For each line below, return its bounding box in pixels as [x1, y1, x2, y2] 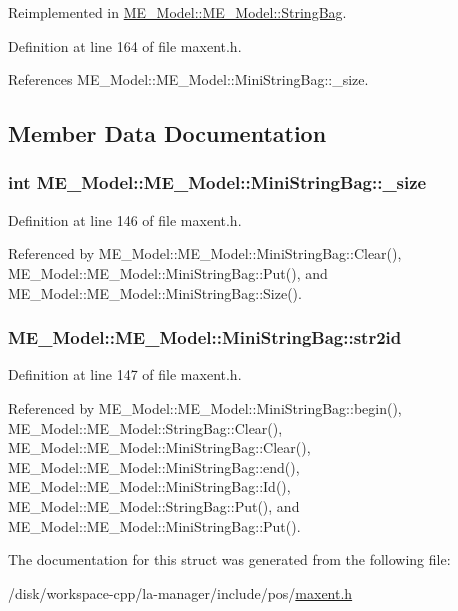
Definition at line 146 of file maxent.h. [8, 209, 242, 230]
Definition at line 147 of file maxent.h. [8, 364, 242, 385]
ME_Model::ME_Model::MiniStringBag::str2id [8, 325, 402, 350]
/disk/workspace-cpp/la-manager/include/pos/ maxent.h [8, 582, 353, 603]
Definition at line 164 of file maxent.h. [8, 35, 242, 56]
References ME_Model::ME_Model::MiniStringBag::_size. [8, 69, 369, 90]
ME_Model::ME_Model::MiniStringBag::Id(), [8, 476, 291, 497]
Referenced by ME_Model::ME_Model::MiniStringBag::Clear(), [8, 243, 402, 264]
